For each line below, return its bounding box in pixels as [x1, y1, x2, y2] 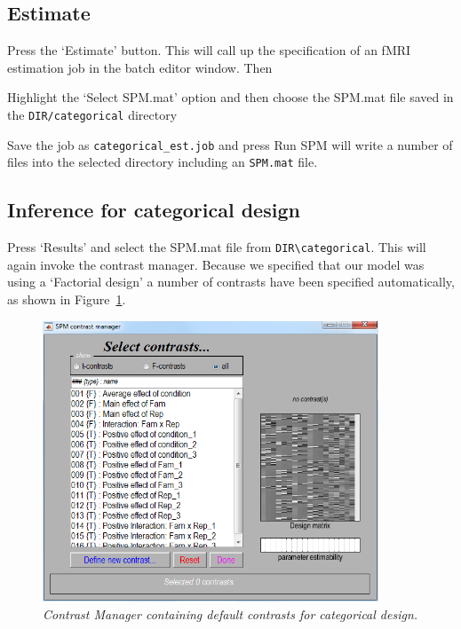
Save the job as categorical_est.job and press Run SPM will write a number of [7, 135, 453, 153]
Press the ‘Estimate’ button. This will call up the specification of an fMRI [7, 41, 411, 59]
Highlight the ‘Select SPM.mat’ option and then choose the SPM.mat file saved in [7, 88, 454, 106]
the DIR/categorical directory [7, 105, 178, 123]
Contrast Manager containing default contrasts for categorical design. [43, 604, 418, 623]
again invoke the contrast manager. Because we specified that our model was [7, 255, 425, 273]
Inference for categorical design [7, 196, 300, 224]
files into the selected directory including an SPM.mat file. [7, 153, 318, 171]
